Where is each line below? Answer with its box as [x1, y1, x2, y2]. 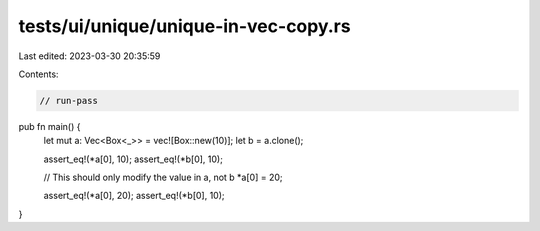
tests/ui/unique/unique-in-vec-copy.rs [18, 15, 351, 37]
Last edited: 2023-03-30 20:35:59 [18, 50, 161, 62]
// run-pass [39, 95, 99, 106]
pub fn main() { [18, 120, 81, 132]
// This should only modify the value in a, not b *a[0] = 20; [43, 171, 284, 184]
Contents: [18, 68, 59, 80]
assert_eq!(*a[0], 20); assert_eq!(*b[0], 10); [43, 190, 225, 202]
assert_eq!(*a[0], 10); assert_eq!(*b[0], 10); [43, 153, 224, 165]
